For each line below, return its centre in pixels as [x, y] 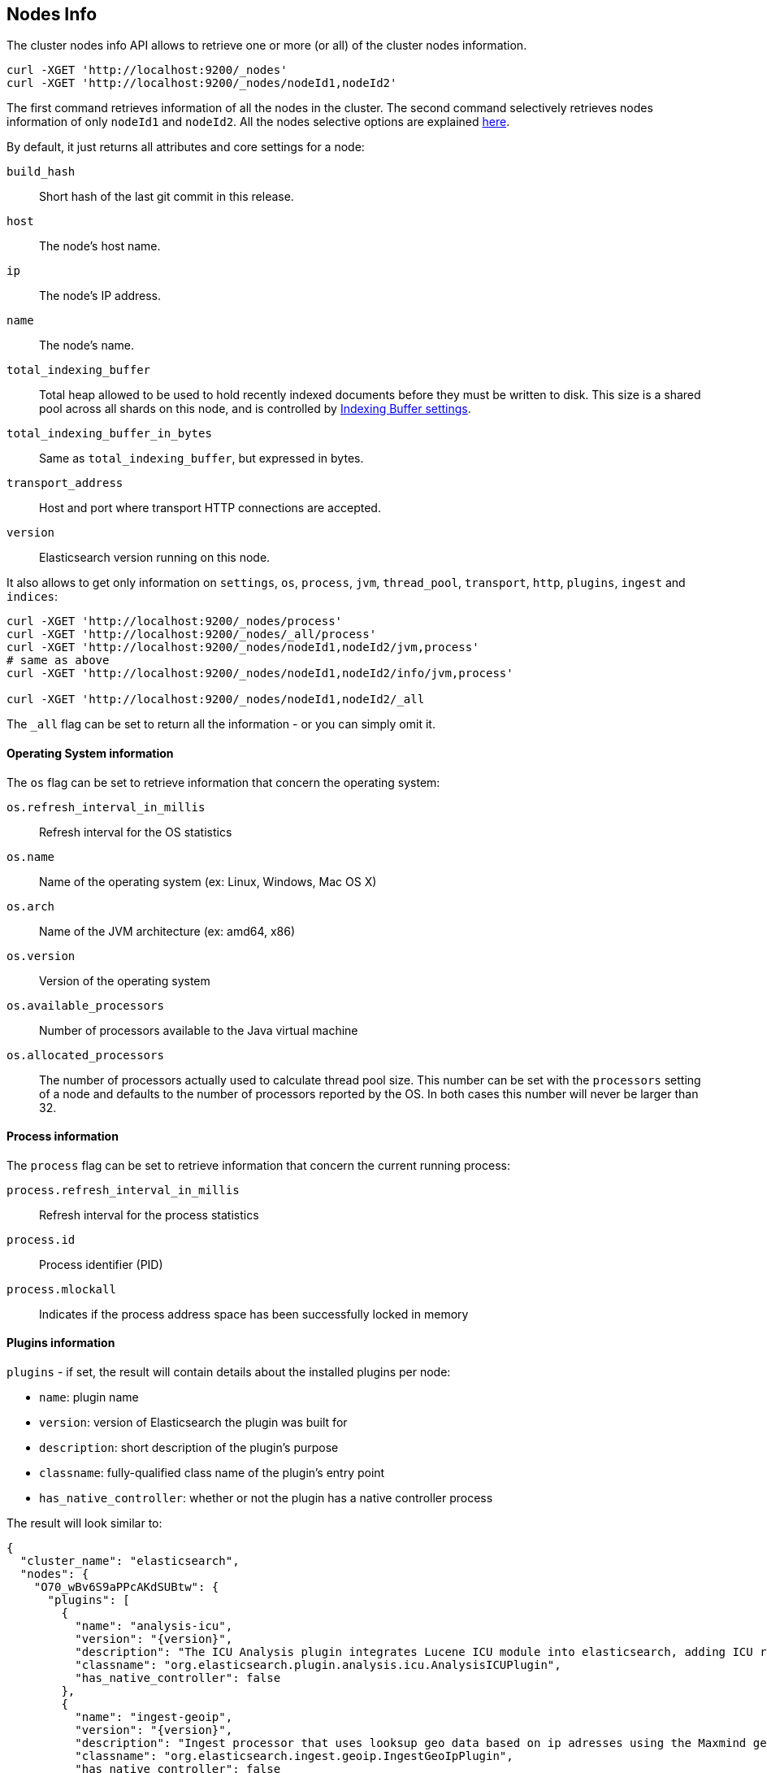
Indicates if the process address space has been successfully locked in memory [254, 1314]
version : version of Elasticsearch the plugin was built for [193, 1423]
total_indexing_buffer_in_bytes [109, 434]
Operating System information [90, 754]
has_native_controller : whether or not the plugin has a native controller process [266, 1498]
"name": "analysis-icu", [154, 1626]
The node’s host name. [100, 246]
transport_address [65, 483]
